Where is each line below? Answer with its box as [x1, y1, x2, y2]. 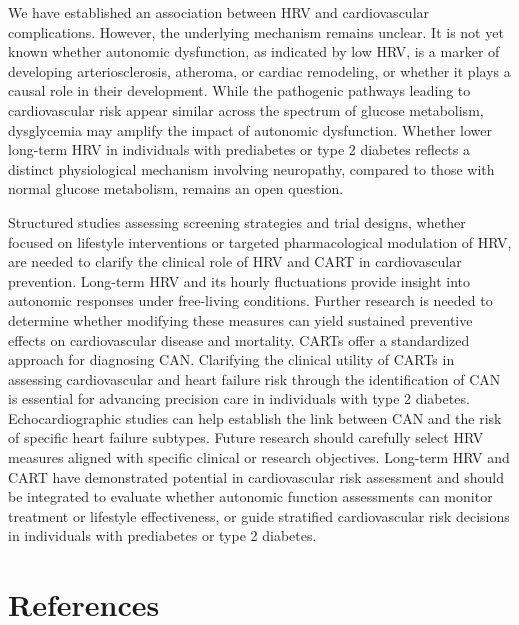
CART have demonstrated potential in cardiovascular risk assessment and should [8, 466, 505, 487]
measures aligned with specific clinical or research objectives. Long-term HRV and [8, 447, 510, 468]
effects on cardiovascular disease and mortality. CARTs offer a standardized [8, 329, 470, 350]
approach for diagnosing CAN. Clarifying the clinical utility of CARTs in [8, 349, 455, 370]
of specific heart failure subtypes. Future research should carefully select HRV [8, 427, 484, 448]
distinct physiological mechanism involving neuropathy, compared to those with [8, 158, 495, 179]
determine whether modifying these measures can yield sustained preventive [8, 309, 473, 330]
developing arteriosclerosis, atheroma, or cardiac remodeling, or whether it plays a [8, 60, 511, 81]
